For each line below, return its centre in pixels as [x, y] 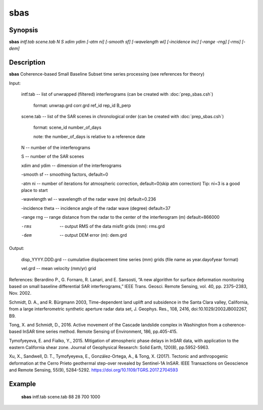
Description [27, 63]
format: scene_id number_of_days [67, 127]
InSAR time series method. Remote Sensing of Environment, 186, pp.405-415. [100, 331]
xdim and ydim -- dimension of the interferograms [71, 165]
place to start [35, 190]
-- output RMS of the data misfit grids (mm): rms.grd [112, 226]
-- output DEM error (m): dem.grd [93, 235]
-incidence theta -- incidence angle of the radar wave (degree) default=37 [96, 208]
